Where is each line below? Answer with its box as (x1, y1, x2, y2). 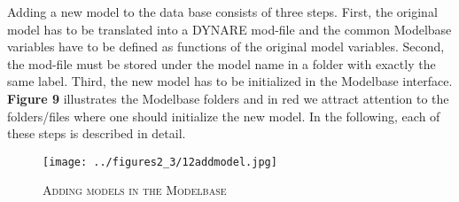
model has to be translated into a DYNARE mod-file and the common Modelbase (7, 19, 452, 38)
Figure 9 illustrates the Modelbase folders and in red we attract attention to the (7, 89, 449, 107)
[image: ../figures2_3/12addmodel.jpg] (43, 155, 277, 168)
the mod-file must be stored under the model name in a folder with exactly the (7, 54, 436, 73)
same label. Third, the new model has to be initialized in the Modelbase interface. (7, 72, 453, 90)
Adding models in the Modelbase (43, 181, 227, 199)
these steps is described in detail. (7, 124, 186, 143)
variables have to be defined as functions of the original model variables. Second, (7, 37, 445, 56)
